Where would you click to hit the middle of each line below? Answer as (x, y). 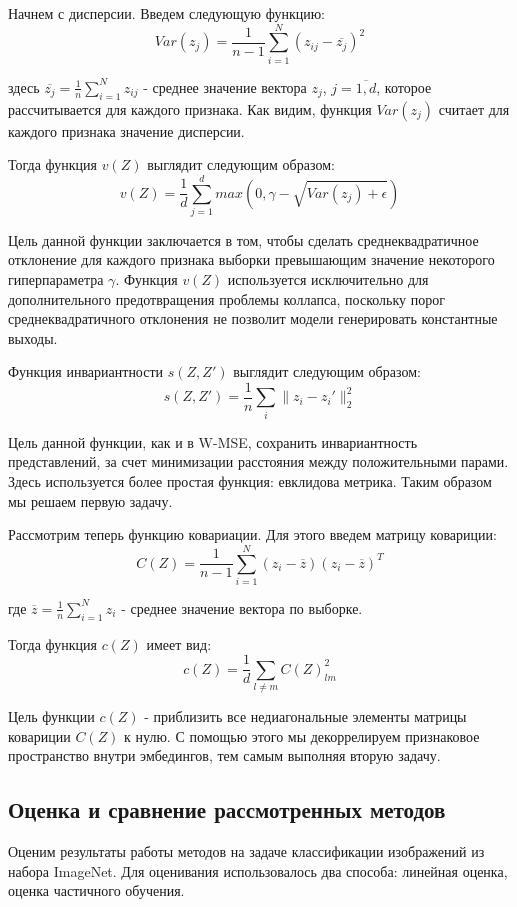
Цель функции (51, 716)
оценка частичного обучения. (96, 890)
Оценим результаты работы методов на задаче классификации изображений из (246, 851)
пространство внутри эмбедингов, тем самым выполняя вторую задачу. (224, 755)
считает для (474, 108)
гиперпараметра (56, 279)
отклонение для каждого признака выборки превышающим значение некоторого (251, 259)
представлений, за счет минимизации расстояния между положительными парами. (258, 461)
